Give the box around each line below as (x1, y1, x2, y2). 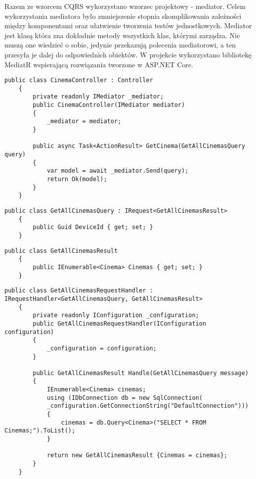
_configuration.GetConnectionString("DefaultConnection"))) (46, 402, 249, 410)
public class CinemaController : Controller (4, 77, 153, 84)
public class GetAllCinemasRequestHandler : (4, 287, 153, 294)
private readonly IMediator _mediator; (33, 93, 164, 100)
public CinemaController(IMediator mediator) (33, 101, 185, 109)
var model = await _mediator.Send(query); (46, 167, 189, 175)
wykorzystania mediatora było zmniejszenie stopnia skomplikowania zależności (4, 10, 242, 21)
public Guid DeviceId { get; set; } (33, 224, 153, 231)
